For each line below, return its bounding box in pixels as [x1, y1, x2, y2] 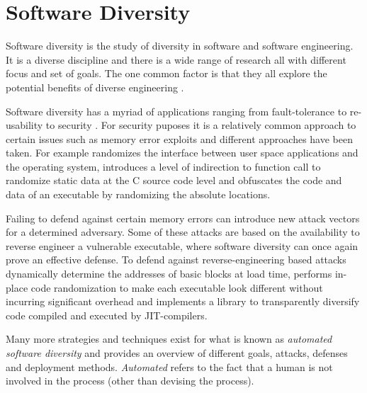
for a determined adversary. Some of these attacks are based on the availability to [6, 224, 360, 239]
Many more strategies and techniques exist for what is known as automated [6, 331, 332, 346]
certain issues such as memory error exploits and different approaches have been [6, 131, 353, 146]
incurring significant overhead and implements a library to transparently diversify [6, 294, 360, 309]
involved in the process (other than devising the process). [6, 373, 254, 388]
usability [6, 118, 43, 132]
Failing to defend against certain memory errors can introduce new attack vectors [6, 210, 360, 225]
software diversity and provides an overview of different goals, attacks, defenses [6, 346, 348, 360]
